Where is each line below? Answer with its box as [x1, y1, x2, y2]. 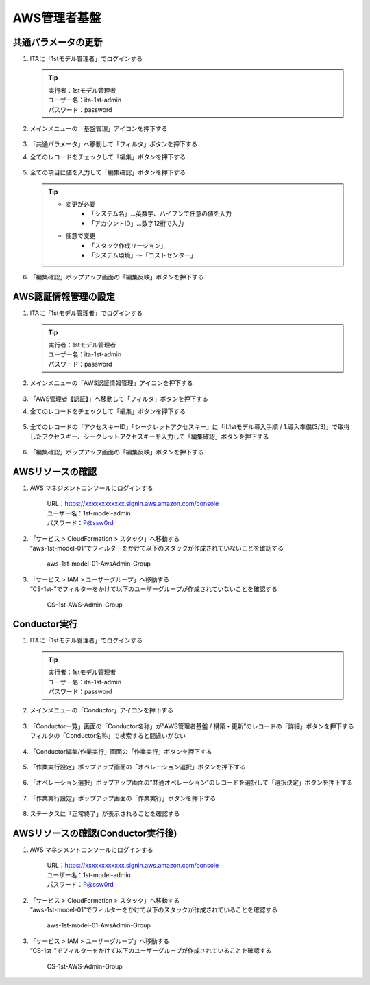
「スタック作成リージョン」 [88, 241, 167, 250]
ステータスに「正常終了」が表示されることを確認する [29, 810, 180, 818]
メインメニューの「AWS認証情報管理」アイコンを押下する [29, 379, 193, 387]
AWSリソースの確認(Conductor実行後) [12, 827, 177, 839]
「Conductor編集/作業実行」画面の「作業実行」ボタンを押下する [29, 747, 212, 755]
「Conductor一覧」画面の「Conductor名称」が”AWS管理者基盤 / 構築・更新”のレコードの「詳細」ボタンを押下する [29, 721, 354, 730]
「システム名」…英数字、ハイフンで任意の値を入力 [88, 209, 232, 218]
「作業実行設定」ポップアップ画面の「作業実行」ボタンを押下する [29, 793, 216, 802]
